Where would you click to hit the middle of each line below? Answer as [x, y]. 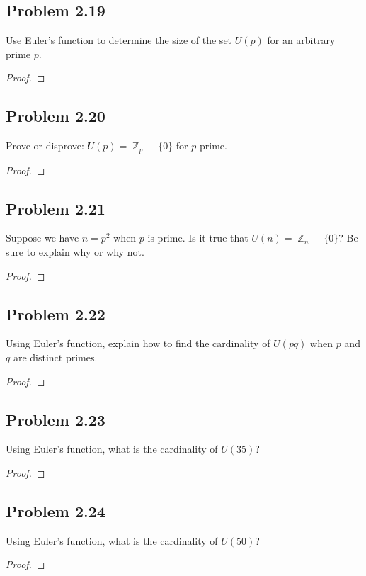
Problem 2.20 [56, 116]
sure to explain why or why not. [75, 252]
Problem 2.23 [56, 419]
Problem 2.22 [56, 314]
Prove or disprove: [45, 146]
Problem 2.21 [56, 208]
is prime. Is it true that [198, 238]
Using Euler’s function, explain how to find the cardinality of [138, 343]
